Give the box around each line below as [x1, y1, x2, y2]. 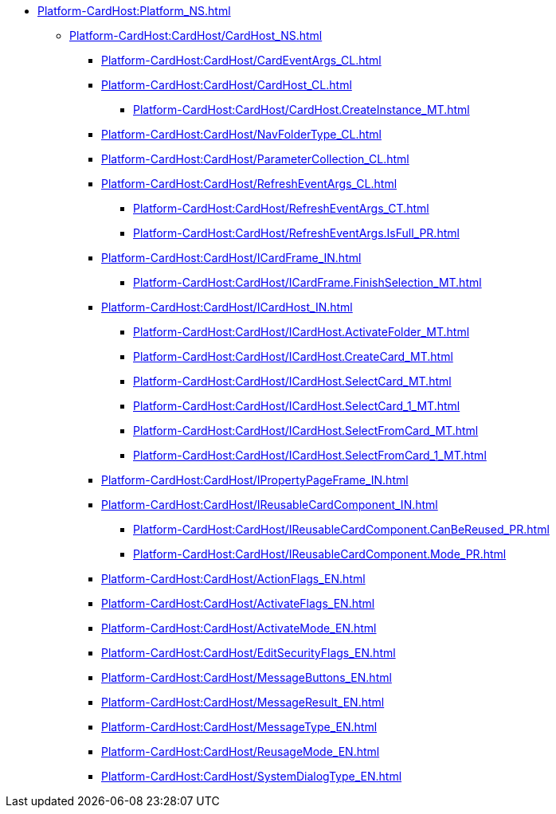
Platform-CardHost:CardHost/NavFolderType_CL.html [101, 127, 382, 141]
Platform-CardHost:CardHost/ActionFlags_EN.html [101, 572, 366, 585]
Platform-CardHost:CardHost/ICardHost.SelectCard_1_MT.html [133, 399, 460, 413]
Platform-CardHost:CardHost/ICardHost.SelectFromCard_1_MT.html [133, 448, 487, 462]
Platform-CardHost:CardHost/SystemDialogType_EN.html [101, 769, 402, 783]
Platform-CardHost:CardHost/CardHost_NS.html [69, 29, 323, 42]
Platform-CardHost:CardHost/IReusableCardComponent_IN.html [101, 498, 438, 511]
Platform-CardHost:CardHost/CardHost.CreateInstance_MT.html [133, 103, 470, 116]
